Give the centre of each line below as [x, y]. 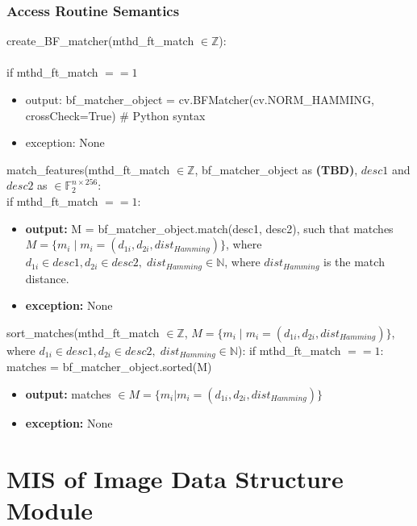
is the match [354, 262]
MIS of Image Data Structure [175, 478]
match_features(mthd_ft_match [88, 169]
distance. [47, 278]
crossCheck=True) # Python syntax [115, 115]
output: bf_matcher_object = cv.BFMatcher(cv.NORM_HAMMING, [200, 99]
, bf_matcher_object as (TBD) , [276, 169]
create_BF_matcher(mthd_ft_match [100, 41]
